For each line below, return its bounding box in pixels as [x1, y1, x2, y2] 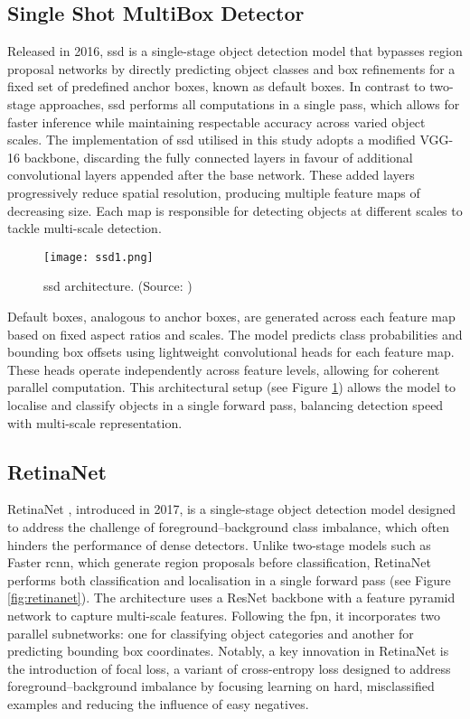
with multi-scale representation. [7, 413, 183, 432]
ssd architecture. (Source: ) [43, 276, 193, 295]
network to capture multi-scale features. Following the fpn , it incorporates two [7, 605, 440, 624]
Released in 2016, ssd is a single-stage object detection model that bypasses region [7, 42, 463, 61]
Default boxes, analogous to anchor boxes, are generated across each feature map [7, 306, 456, 325]
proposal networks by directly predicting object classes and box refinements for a [7, 59, 456, 78]
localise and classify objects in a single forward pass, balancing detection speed [7, 395, 444, 414]
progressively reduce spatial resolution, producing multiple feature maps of [7, 182, 420, 201]
